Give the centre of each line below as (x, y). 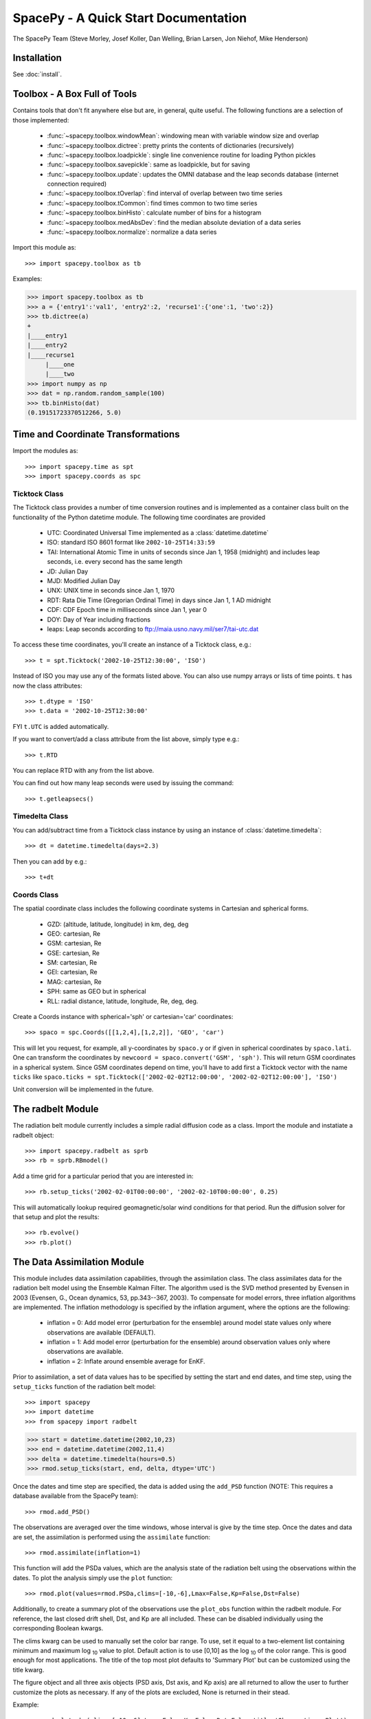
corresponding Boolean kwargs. (58, 1628)
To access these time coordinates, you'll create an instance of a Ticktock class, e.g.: (132, 645)
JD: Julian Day (68, 571)
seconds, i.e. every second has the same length (115, 562)
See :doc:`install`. (37, 74)
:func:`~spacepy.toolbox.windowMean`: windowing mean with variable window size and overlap (183, 136)
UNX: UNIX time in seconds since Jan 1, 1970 (111, 591)
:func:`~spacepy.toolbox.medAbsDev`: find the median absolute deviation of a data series (174, 222)
